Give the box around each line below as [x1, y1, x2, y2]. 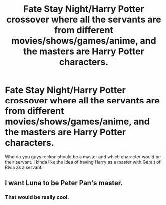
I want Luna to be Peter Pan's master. [5, 179, 123, 187]
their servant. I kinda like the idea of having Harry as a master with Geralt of [5, 159, 161, 165]
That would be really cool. [5, 194, 69, 201]
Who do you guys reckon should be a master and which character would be [5, 153, 161, 160]
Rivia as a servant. [5, 164, 43, 170]
